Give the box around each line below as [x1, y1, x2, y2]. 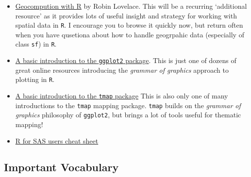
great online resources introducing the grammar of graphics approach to [15, 64, 229, 75]
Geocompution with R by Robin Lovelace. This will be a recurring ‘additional [15, 1, 247, 11]
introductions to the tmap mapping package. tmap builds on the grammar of [15, 100, 241, 110]
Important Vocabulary [4, 159, 119, 174]
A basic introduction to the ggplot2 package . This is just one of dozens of [15, 55, 236, 65]
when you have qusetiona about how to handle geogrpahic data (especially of [15, 29, 244, 39]
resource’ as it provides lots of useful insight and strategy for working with [15, 10, 237, 20]
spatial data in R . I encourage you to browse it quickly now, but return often [15, 20, 243, 30]
